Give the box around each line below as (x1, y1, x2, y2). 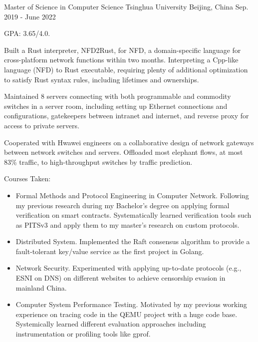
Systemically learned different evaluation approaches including (15, 319, 206, 329)
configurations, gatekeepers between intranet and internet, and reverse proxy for (4, 110, 249, 121)
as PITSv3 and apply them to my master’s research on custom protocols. (15, 219, 240, 230)
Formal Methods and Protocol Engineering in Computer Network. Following (15, 190, 249, 200)
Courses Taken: (4, 173, 51, 184)
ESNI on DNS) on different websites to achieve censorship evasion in (15, 273, 226, 283)
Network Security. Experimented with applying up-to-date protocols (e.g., (15, 263, 242, 273)
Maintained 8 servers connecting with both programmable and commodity (4, 91, 231, 101)
